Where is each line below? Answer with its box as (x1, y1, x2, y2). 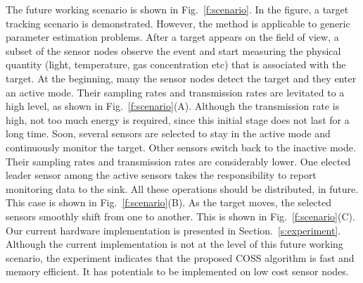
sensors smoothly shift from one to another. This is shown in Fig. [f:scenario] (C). (6, 208, 355, 223)
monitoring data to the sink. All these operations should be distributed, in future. (6, 181, 359, 196)
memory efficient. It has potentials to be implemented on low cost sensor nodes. (6, 264, 349, 279)
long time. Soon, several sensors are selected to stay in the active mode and (6, 126, 331, 141)
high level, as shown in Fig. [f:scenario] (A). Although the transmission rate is (6, 99, 340, 113)
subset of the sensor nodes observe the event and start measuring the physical (6, 43, 341, 58)
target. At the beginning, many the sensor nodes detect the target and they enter (6, 70, 357, 85)
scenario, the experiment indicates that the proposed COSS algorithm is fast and (6, 250, 355, 265)
